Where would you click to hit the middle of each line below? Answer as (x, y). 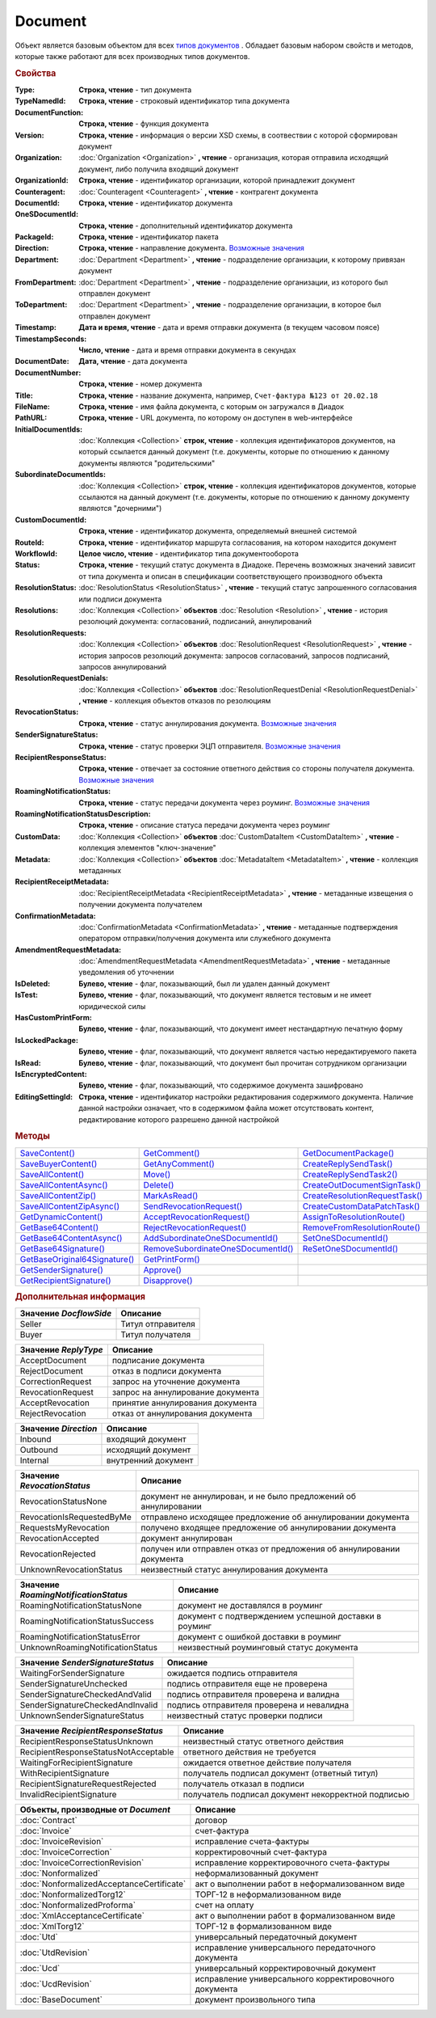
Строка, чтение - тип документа (135, 90)
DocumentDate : (42, 361)
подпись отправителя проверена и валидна (253, 1695)
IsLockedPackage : (46, 1040)
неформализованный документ (257, 1873)
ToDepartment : (41, 305)
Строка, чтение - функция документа (144, 124)
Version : (29, 135)
